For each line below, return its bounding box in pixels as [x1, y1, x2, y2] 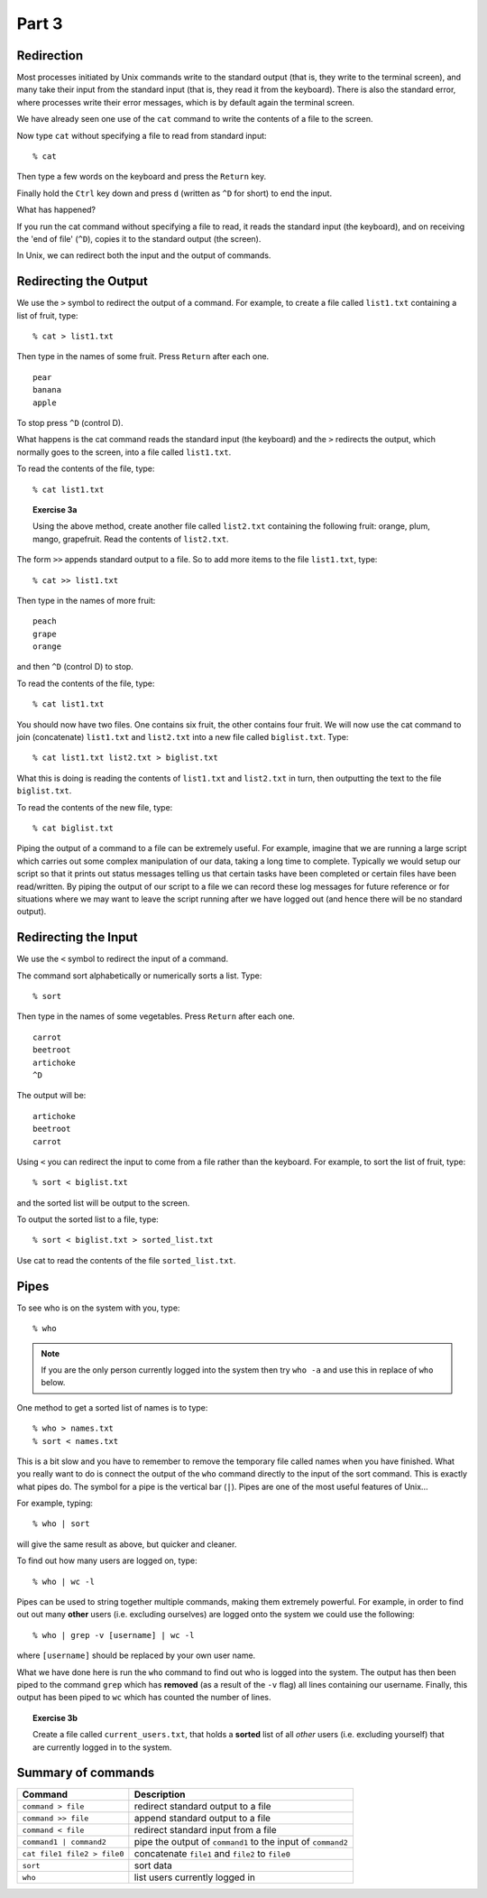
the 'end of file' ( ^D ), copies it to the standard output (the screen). [16, 233, 262, 244]
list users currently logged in [133, 1871, 256, 1884]
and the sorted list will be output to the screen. [16, 1197, 190, 1208]
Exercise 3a [32, 504, 78, 514]
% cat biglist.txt [32, 822, 115, 833]
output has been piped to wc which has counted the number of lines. [16, 1692, 271, 1703]
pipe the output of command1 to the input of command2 [133, 1836, 349, 1848]
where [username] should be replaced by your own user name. [16, 1650, 256, 1661]
